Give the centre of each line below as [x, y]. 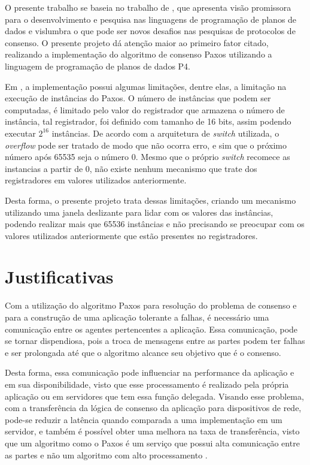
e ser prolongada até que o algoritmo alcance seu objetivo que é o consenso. [143, 352]
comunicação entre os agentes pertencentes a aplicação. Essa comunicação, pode [151, 329]
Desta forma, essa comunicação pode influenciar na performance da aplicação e [150, 372]
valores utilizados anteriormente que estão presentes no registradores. [131, 235]
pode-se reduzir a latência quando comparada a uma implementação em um [144, 419]
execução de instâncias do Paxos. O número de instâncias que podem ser [138, 98]
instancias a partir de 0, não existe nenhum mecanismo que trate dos [131, 168]
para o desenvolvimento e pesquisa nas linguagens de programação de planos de [151, 19]
